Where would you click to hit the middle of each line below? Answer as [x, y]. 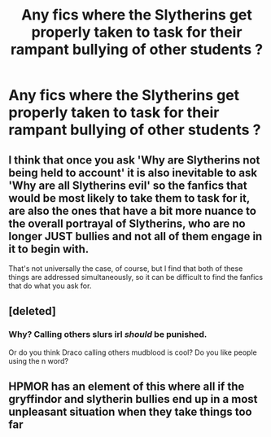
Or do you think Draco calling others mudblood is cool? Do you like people [133, 352]
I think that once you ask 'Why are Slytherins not [134, 160]
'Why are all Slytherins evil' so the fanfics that [128, 185]
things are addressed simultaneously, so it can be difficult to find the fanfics [135, 277]
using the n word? [39, 361]
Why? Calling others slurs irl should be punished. [108, 334]
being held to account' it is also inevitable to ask [133, 173]
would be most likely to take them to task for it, [129, 198]
